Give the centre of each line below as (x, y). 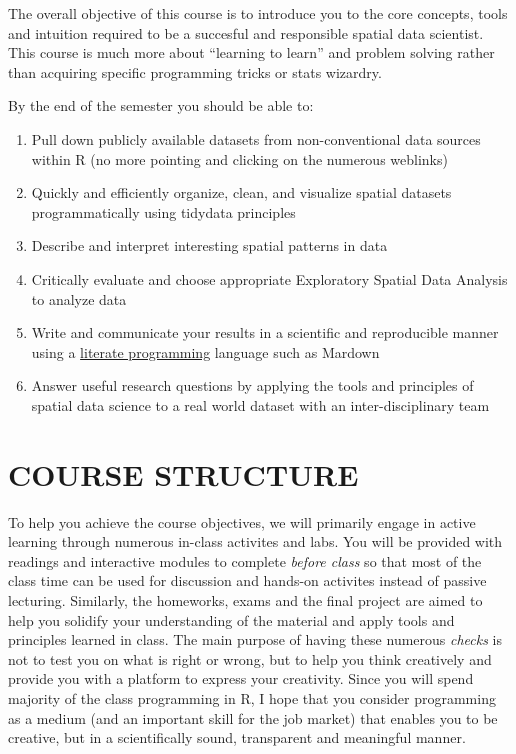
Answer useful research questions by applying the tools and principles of (252, 385)
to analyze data (79, 298)
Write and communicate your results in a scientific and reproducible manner (265, 332)
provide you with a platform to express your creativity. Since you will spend (241, 678)
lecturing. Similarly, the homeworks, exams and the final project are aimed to (245, 600)
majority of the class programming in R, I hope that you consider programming (252, 697)
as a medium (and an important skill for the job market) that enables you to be (253, 717)
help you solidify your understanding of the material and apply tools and (231, 619)
